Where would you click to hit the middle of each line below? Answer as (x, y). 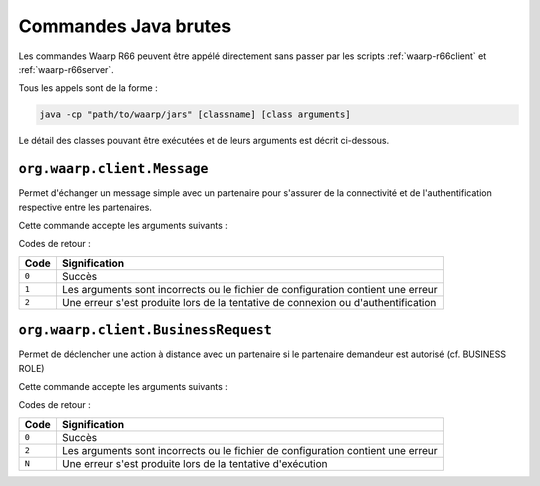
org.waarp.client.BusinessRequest (145, 330)
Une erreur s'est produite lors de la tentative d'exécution (195, 463)
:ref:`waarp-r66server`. (66, 69)
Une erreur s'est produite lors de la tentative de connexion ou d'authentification (249, 302)
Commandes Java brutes (125, 26)
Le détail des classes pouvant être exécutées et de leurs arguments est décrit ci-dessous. (204, 141)
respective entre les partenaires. (85, 207)
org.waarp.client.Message (113, 169)
